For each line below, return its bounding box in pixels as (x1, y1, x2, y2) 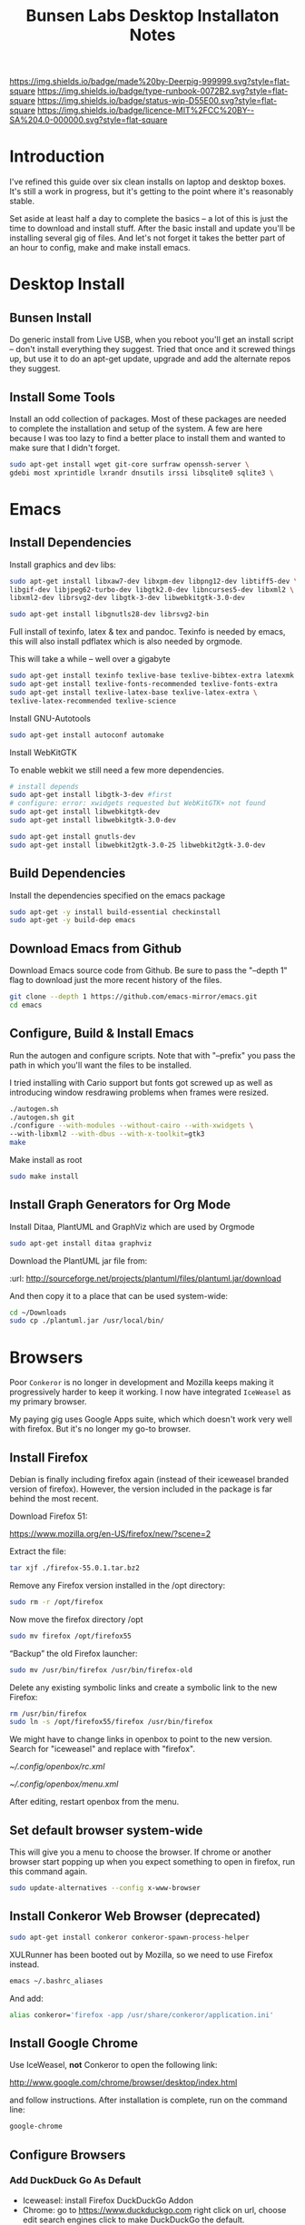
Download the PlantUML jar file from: (9, 1255, 148, 1266)
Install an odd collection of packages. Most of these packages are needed (9, 413, 287, 424)
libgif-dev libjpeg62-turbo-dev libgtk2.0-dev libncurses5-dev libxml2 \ (9, 585, 295, 595)
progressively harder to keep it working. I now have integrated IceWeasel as (9, 1386, 291, 1398)
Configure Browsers (9, 2147, 126, 2162)
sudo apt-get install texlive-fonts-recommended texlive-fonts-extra (9, 680, 279, 689)
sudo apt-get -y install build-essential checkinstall (9, 907, 221, 917)
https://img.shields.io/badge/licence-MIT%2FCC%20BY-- (37, 105, 255, 116)
